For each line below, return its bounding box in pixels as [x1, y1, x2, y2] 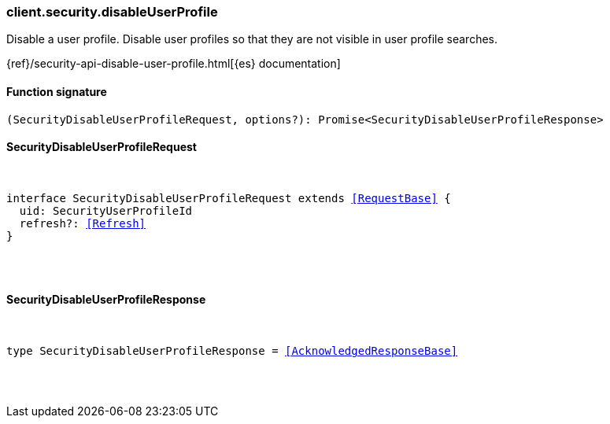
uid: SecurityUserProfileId [19, 204, 193, 217]
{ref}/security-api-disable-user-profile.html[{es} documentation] [6, 57, 341, 71]
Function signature [6, 84, 107, 98]
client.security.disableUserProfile [6, 4, 218, 20]
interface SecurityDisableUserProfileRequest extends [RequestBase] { [6, 191, 451, 205]
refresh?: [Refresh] [19, 216, 146, 230]
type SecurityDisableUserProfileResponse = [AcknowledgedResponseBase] [6, 345, 458, 358]
